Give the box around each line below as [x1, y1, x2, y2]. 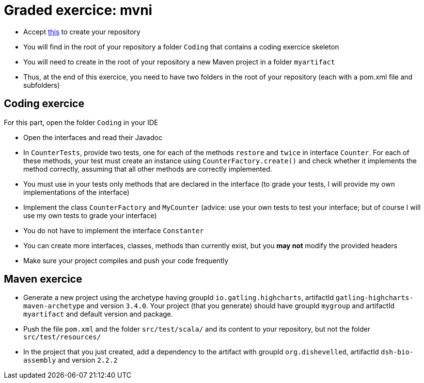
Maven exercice [4, 273, 82, 286]
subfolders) [23, 80, 60, 89]
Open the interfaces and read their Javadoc [23, 133, 162, 142]
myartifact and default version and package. [23, 310, 173, 319]
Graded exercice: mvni [4, 2, 153, 18]
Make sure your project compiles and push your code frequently [23, 256, 229, 265]
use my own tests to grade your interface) [23, 211, 157, 220]
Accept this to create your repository [23, 27, 141, 36]
